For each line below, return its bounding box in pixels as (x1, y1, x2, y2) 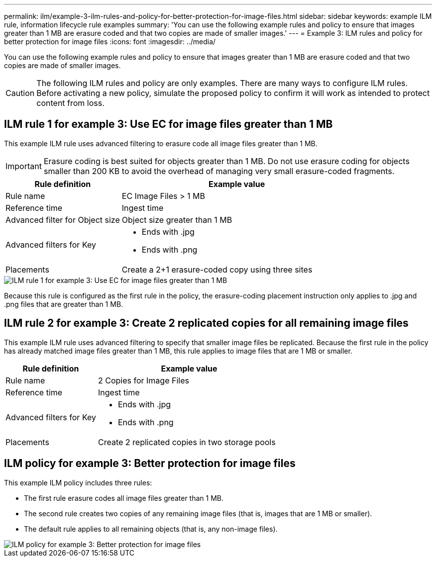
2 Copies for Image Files (98, 375, 189, 385)
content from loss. (36, 98, 105, 108)
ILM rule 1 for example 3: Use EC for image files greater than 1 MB (4, 118, 333, 131)
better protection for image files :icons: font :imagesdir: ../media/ (4, 37, 216, 46)
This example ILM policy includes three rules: (4, 478, 152, 487)
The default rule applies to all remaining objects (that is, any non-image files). (24, 524, 278, 533)
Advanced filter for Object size (5, 214, 120, 225)
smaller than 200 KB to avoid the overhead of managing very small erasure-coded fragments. (43, 166, 395, 176)
